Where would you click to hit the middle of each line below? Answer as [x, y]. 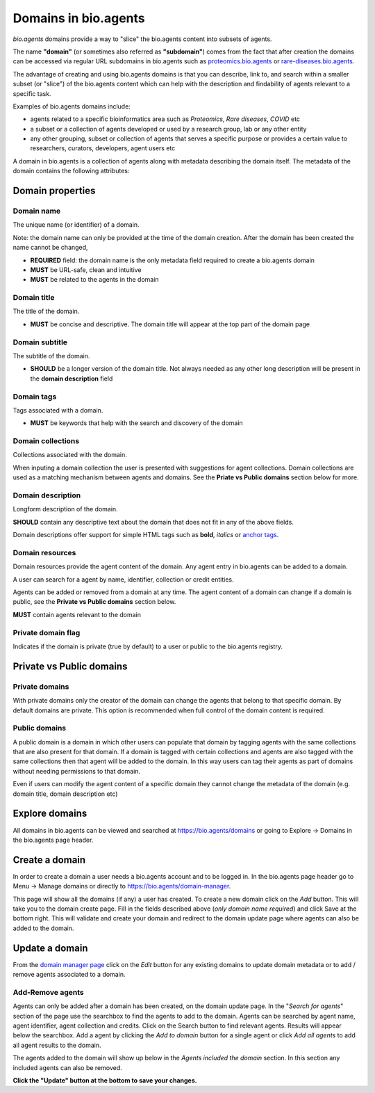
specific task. [32, 93]
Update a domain [50, 948]
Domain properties [54, 191]
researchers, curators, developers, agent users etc [103, 148]
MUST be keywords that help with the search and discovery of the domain [136, 423]
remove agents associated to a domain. [69, 975]
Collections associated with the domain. [70, 455]
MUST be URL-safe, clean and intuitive [86, 270]
